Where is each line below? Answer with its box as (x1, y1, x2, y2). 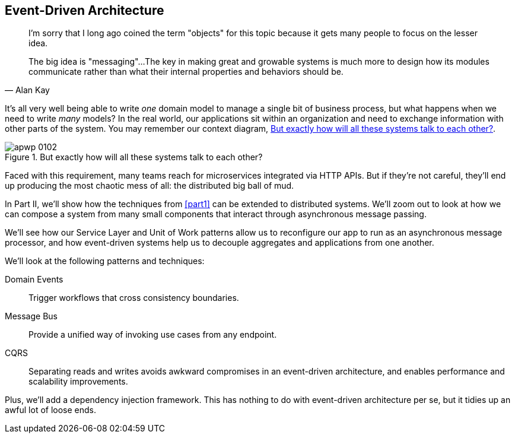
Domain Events (5, 274, 63, 285)
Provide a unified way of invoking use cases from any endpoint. (28, 329, 277, 340)
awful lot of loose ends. (5, 405, 97, 415)
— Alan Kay (5, 85, 50, 96)
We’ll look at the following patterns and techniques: (5, 256, 205, 266)
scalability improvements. (28, 376, 128, 387)
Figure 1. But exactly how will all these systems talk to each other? (5, 152, 263, 163)
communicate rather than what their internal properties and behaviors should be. (28, 66, 344, 77)
